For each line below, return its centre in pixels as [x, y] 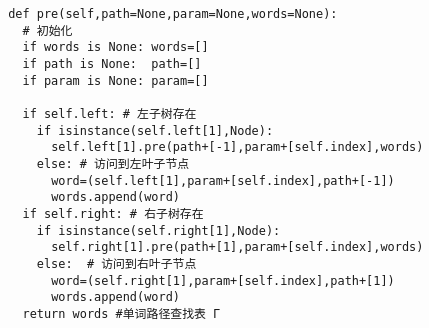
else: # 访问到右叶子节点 [116, 263]
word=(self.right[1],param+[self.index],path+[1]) [223, 280]
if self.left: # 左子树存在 [109, 113]
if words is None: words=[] [115, 47]
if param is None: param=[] [115, 80]
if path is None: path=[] [112, 63]
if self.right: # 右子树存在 [113, 213]
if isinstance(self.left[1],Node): [155, 130]
